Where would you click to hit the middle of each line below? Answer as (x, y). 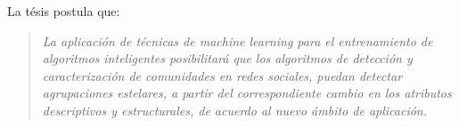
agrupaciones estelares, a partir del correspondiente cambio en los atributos (247, 93)
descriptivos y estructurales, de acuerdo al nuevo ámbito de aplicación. (235, 110)
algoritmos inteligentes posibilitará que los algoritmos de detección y (227, 58)
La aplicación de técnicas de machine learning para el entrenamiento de (238, 40)
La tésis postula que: (64, 11)
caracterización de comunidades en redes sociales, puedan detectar (222, 75)
